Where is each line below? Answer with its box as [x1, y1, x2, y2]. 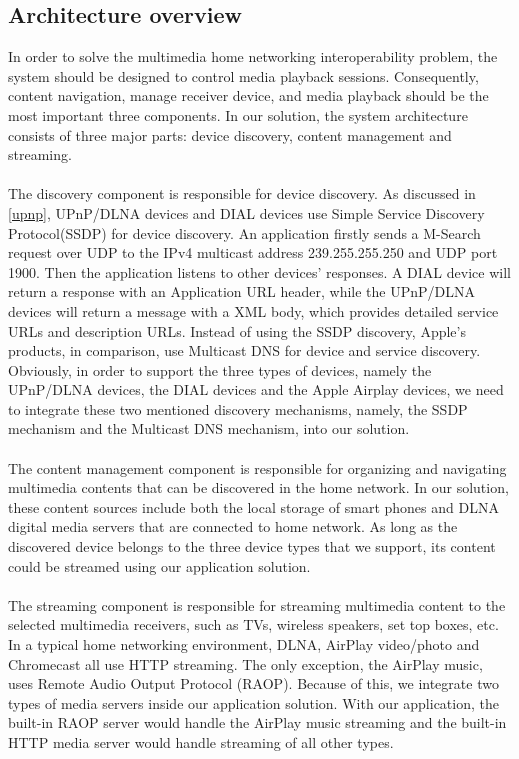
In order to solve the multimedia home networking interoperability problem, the [8, 46, 498, 67]
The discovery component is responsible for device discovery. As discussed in [8, 183, 476, 204]
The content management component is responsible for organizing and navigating [8, 457, 507, 478]
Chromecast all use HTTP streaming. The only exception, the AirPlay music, [8, 653, 483, 674]
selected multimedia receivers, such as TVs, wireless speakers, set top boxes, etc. [8, 614, 499, 635]
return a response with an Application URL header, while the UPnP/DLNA [8, 281, 476, 302]
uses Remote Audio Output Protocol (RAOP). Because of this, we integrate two [8, 673, 499, 694]
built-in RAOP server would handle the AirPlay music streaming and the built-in [8, 712, 507, 733]
